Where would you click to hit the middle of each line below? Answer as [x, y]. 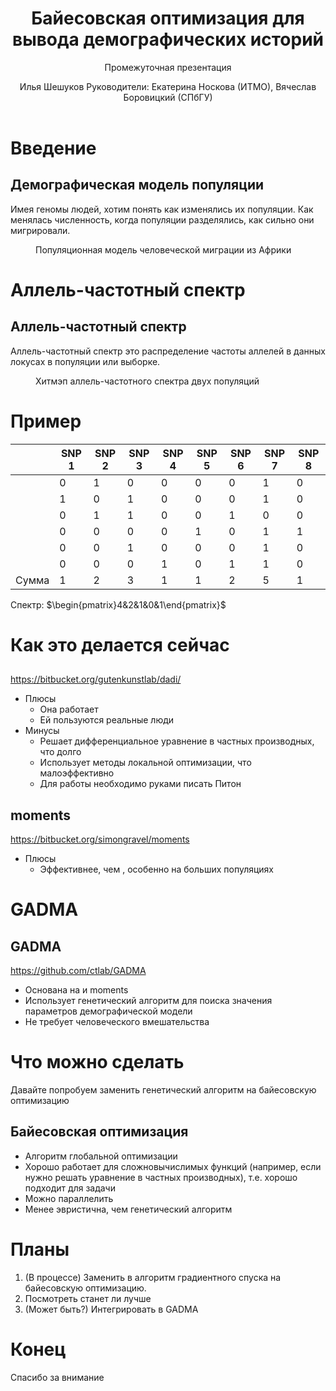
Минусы [42, 731]
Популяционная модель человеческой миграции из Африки [163, 249]
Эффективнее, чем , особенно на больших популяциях [156, 869]
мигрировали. [40, 230]
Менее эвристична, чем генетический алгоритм [128, 1209]
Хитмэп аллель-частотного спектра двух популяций [147, 381]
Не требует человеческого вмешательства [117, 1022]
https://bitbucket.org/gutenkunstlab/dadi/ [96, 679]
